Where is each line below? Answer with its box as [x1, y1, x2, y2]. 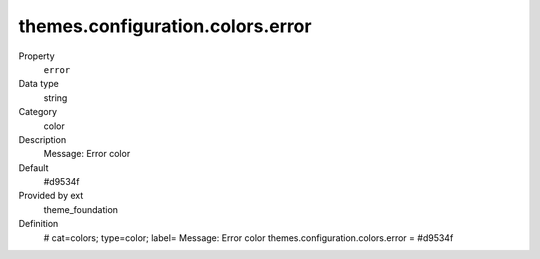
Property [18, 50, 55, 62]
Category [18, 106, 58, 118]
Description [18, 133, 67, 145]
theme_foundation [43, 203, 119, 215]
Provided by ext [18, 190, 84, 202]
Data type [18, 78, 59, 90]
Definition [18, 218, 59, 230]
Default [18, 161, 49, 174]
